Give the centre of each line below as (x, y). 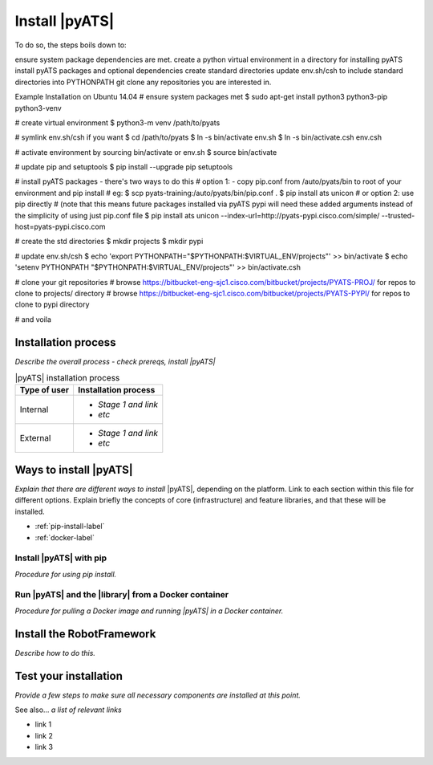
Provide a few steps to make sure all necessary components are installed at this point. (158, 695)
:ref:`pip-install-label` (70, 527)
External (35, 438)
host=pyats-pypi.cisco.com (60, 227)
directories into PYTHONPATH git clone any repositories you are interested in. (143, 82)
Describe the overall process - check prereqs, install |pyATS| (115, 361)
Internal (34, 409)
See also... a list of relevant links (68, 710)
